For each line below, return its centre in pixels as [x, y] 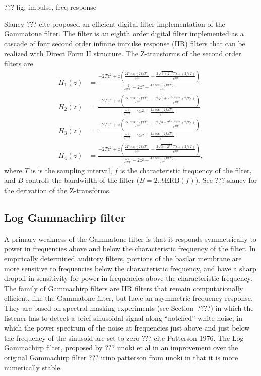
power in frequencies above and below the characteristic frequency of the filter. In [130, 248]
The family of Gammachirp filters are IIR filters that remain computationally [124, 288]
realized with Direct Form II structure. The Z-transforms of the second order [123, 53]
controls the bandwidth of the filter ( [82, 180]
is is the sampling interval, [72, 170]
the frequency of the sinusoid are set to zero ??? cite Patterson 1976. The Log [124, 337]
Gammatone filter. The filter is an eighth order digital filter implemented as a [124, 34]
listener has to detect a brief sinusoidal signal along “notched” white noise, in [123, 318]
